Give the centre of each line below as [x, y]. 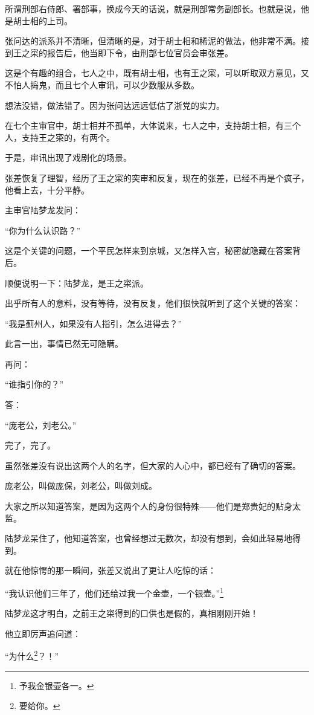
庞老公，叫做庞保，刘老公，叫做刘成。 [81, 486]
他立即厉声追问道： [43, 633]
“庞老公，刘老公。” [41, 425]
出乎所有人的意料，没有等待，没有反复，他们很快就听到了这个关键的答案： [153, 303]
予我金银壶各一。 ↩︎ [56, 685]
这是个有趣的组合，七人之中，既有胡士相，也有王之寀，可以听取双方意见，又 [157, 73]
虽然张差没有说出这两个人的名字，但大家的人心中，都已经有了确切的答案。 [153, 465]
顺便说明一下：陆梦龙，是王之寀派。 [77, 283]
